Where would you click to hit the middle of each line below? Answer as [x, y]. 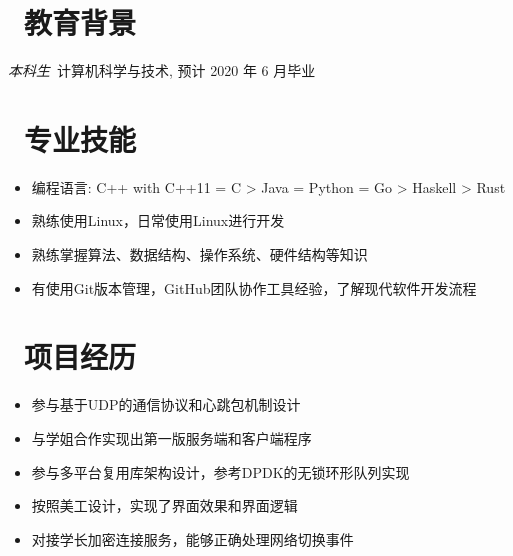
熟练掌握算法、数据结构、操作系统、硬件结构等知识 [199, 254]
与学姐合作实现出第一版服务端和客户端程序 [171, 437]
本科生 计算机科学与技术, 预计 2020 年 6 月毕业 [162, 70]
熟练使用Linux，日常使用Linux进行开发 [158, 220]
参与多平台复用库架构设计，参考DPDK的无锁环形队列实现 [220, 471]
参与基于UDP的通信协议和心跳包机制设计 [166, 404]
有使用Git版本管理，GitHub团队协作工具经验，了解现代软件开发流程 [254, 287]
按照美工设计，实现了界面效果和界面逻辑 [164, 505]
